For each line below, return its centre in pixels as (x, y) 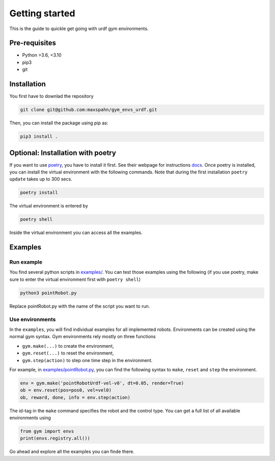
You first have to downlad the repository (51, 96)
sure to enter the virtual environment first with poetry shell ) (75, 279)
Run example (26, 262)
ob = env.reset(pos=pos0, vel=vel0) (66, 390)
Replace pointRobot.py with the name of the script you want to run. (80, 306)
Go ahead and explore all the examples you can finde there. (72, 452)
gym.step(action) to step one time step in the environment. (87, 360)
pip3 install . (39, 137)
